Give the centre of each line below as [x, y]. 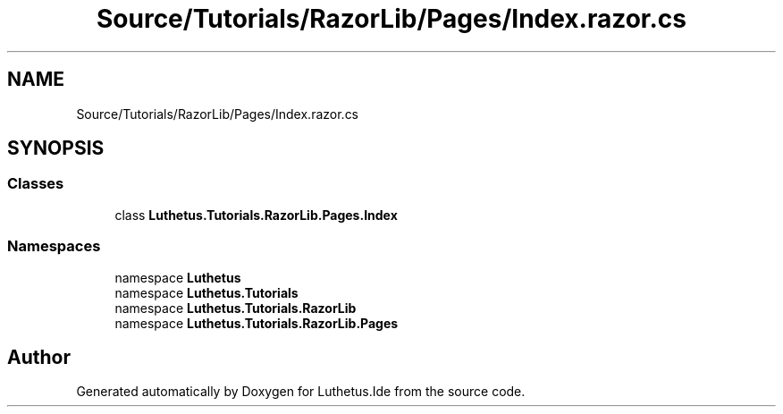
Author [39, 357]
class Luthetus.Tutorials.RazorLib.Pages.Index [256, 215]
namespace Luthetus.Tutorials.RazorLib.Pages [257, 323]
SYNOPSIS [56, 148]
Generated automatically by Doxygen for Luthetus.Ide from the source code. [301, 392]
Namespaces [54, 246]
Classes [36, 184]
